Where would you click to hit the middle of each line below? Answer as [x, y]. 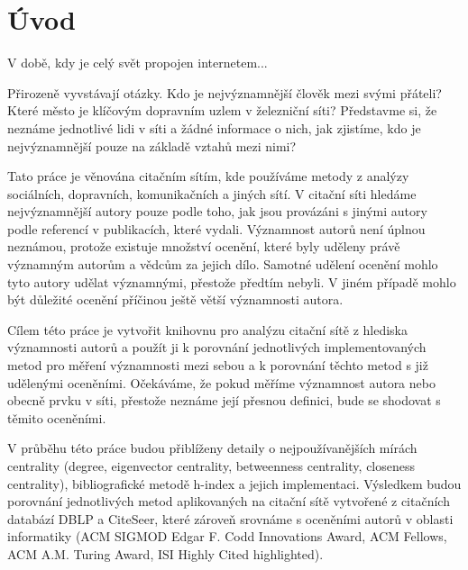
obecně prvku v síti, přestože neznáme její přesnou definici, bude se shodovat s [224, 400]
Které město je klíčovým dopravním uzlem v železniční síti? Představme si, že [222, 110]
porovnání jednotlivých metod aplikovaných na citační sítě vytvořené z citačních [229, 501]
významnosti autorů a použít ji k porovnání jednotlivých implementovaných [217, 347]
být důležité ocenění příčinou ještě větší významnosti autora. [175, 299]
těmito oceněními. [57, 417]
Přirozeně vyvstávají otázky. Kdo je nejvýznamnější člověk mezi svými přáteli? [225, 92]
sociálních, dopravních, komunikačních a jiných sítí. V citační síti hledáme [212, 193]
